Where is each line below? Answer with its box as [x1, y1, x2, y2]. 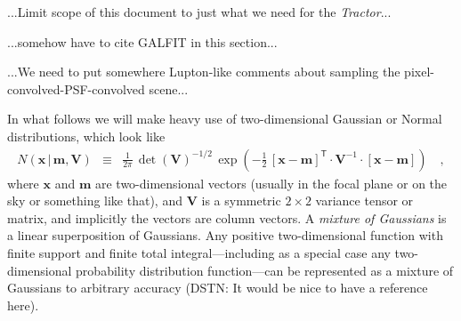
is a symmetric [201, 191, 281, 210]
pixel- [404, 62, 434, 81]
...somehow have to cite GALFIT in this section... [7, 32, 278, 51]
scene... [149, 79, 189, 98]
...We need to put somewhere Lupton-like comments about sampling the [7, 62, 400, 81]
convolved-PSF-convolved [7, 79, 145, 98]
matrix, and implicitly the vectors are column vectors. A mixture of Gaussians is [7, 208, 447, 227]
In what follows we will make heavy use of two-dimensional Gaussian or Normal [7, 109, 442, 128]
